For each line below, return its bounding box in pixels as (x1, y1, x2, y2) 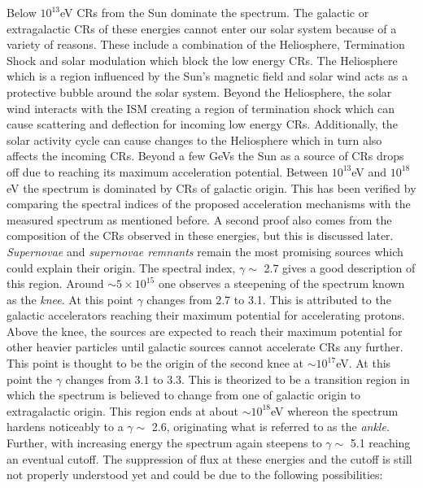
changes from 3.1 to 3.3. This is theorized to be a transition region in (65, 370, 410, 387)
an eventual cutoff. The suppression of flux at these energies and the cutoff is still (7, 450, 412, 467)
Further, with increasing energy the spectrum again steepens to (7, 434, 322, 451)
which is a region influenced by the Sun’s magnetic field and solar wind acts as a (7, 68, 408, 85)
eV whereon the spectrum (271, 402, 399, 419)
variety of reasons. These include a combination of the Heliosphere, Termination (7, 36, 405, 53)
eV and (351, 163, 387, 180)
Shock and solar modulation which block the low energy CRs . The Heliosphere (7, 51, 398, 68)
